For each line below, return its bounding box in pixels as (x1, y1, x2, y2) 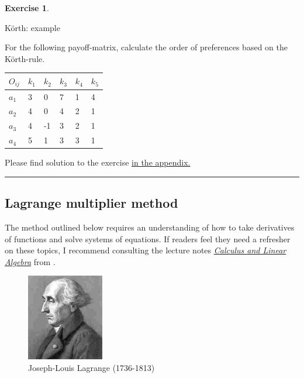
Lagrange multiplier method (5, 194, 178, 212)
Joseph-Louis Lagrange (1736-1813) (28, 361, 155, 373)
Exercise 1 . (5, 2, 49, 13)
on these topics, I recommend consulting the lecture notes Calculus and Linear (5, 244, 286, 256)
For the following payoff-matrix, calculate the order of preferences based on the (5, 41, 288, 53)
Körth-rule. (5, 52, 45, 64)
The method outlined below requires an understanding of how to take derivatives (5, 221, 295, 233)
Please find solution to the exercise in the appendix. (5, 156, 191, 169)
